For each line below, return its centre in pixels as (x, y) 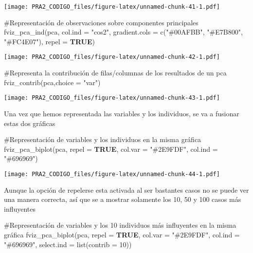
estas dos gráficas (30, 123)
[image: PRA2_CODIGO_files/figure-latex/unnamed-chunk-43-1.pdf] (112, 98)
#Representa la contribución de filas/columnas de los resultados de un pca (115, 73)
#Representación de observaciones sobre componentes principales (101, 22)
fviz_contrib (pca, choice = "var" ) (52, 82)
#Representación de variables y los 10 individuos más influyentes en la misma (120, 225)
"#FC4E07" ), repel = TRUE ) (50, 41)
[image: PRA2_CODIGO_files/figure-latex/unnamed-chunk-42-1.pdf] (112, 57)
